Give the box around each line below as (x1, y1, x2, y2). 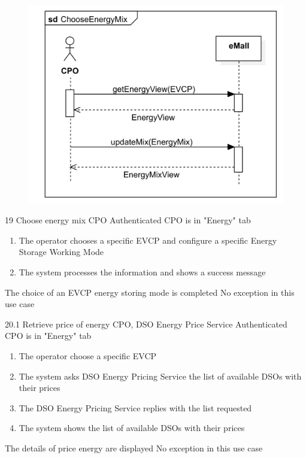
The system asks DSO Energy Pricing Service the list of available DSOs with (19, 369, 302, 382)
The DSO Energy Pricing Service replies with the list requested (19, 401, 252, 414)
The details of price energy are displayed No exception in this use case (5, 441, 263, 454)
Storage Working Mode (19, 245, 104, 258)
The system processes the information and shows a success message (19, 266, 266, 278)
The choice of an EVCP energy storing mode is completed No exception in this (5, 286, 295, 298)
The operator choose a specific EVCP (19, 350, 157, 362)
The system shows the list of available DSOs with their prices (19, 421, 245, 434)
